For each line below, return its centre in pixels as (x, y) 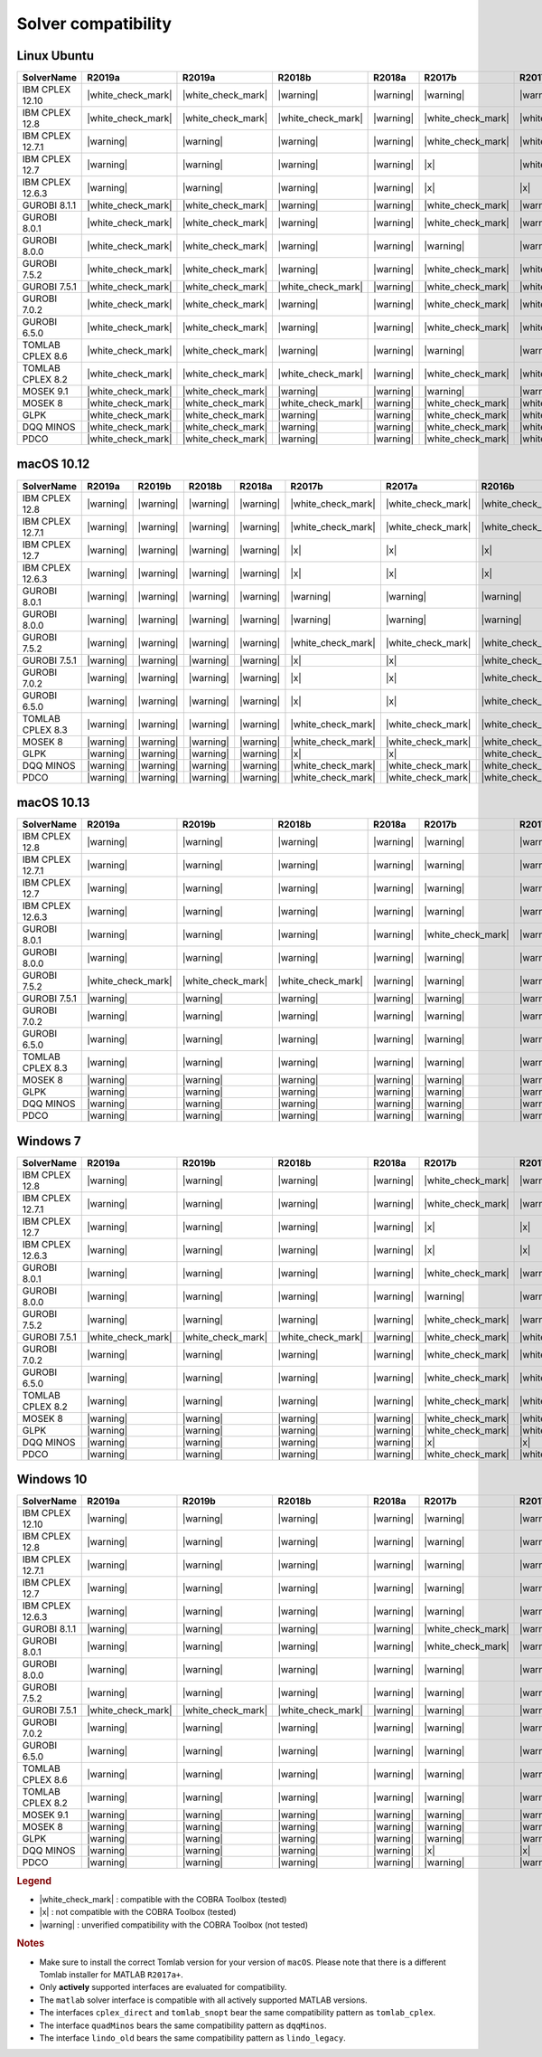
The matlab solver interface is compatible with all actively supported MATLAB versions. (203, 2000)
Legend (34, 1881)
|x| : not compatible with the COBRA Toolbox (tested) (138, 1912)
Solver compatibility (94, 24)
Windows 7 (49, 1141)
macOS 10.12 (53, 464)
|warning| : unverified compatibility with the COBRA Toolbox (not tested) (174, 1924)
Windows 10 (52, 1479)
